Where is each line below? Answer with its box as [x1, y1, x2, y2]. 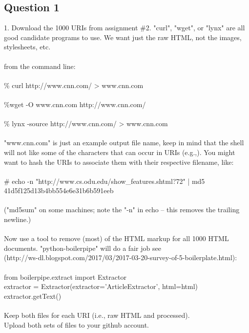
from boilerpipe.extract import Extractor [4, 271, 126, 282]
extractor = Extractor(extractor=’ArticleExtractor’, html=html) [4, 281, 198, 291]
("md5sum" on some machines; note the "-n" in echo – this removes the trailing [4, 204, 240, 215]
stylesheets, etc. [4, 42, 51, 52]
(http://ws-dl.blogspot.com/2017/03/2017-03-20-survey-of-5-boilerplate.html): [4, 252, 237, 263]
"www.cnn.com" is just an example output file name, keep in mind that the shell [4, 137, 244, 148]
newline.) [4, 214, 31, 224]
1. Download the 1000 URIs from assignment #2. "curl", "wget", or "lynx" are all [4, 22, 245, 33]
